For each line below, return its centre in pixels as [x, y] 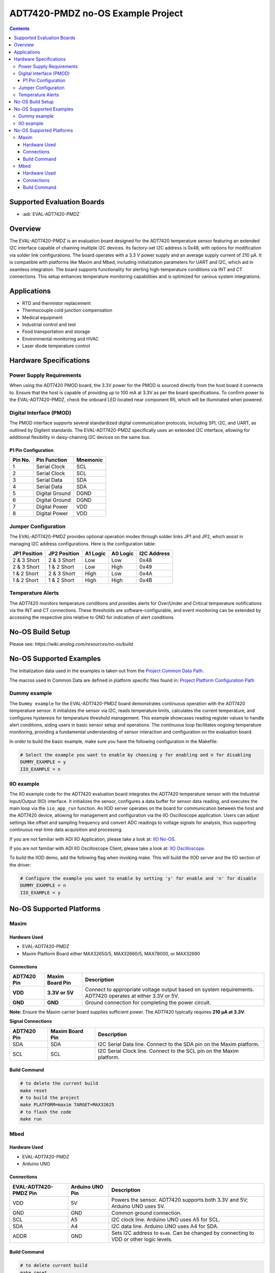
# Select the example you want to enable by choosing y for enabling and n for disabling [136, 755]
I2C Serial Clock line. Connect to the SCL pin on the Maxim [168, 1050]
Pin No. [21, 460]
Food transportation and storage [56, 331]
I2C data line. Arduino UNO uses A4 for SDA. [165, 1226]
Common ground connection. [146, 1213]
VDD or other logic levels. [142, 1239]
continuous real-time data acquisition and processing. [66, 829]
